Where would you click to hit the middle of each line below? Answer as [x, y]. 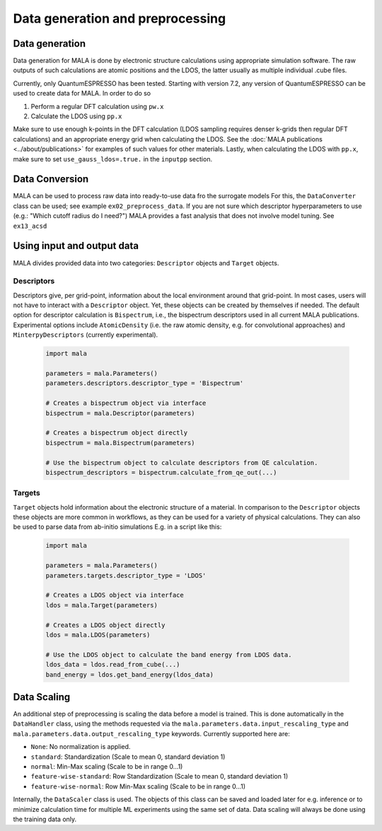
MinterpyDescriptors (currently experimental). [86, 335]
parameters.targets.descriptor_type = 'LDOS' [126, 575]
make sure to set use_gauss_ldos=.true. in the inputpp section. [112, 159]
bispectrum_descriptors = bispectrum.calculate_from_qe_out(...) [161, 472]
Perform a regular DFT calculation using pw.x [97, 106]
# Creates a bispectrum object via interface [126, 403]
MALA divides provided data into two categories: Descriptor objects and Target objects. [146, 263]
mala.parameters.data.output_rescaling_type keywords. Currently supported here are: [151, 733]
